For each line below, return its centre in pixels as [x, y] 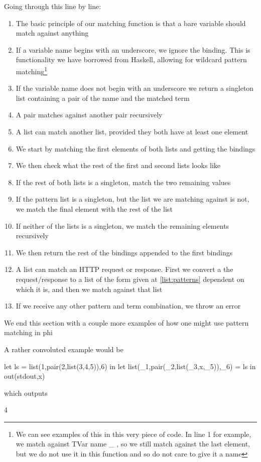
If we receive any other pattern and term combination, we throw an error [128, 306]
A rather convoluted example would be [64, 349]
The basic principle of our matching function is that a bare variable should [131, 23]
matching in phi [28, 332]
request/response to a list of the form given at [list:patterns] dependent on [130, 279]
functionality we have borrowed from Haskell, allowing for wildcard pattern [131, 59]
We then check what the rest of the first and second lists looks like [118, 165]
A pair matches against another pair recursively [89, 115]
